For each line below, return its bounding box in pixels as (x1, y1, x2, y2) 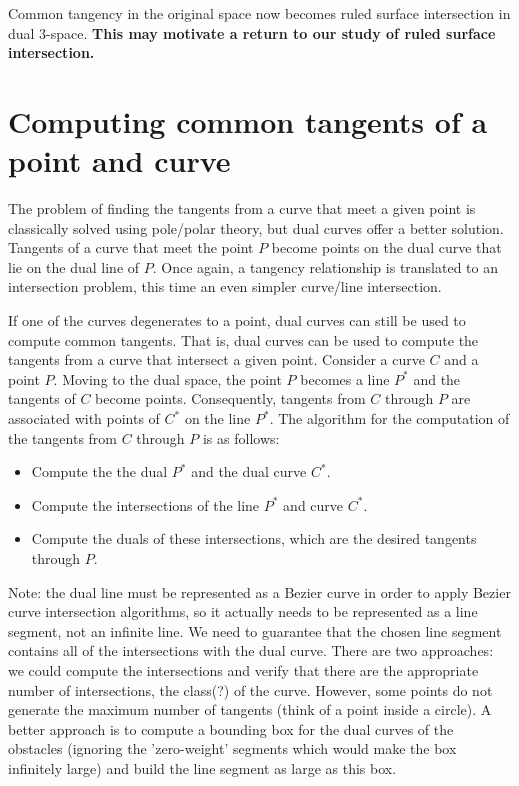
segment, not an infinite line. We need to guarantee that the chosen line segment (8, 620, 502, 641)
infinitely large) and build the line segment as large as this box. (8, 757, 397, 778)
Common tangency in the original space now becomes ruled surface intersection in (8, 3, 511, 23)
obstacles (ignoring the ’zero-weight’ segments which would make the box (8, 738, 457, 759)
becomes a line (300, 368, 390, 389)
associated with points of (8, 408, 160, 429)
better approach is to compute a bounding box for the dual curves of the (8, 718, 454, 739)
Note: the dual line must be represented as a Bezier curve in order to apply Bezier (8, 581, 511, 602)
